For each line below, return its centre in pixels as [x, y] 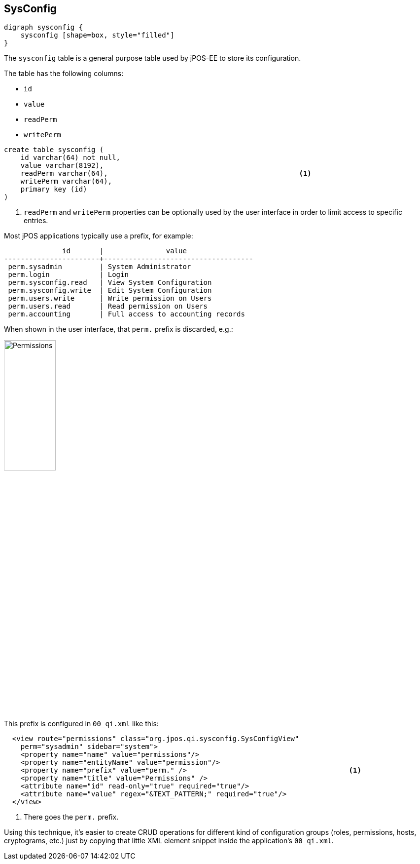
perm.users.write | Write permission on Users [110, 298]
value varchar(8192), [62, 166]
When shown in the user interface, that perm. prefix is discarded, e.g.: [119, 329]
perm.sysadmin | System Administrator [100, 267]
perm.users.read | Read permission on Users [108, 306]
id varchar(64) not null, [70, 158]
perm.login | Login [68, 275]
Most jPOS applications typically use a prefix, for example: [99, 236]
